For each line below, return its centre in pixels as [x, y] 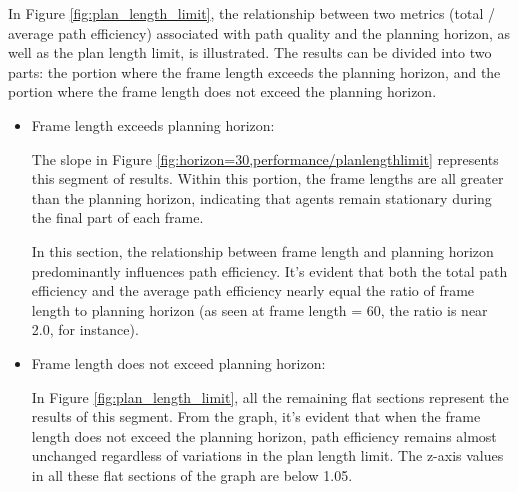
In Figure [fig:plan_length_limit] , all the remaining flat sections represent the [270, 396]
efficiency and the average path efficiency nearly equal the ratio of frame [253, 290]
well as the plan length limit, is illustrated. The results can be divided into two [250, 52]
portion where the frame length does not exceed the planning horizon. [222, 91]
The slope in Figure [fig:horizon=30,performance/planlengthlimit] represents [265, 158]
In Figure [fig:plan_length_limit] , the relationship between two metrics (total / [251, 13]
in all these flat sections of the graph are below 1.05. [192, 474]
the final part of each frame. [117, 217]
